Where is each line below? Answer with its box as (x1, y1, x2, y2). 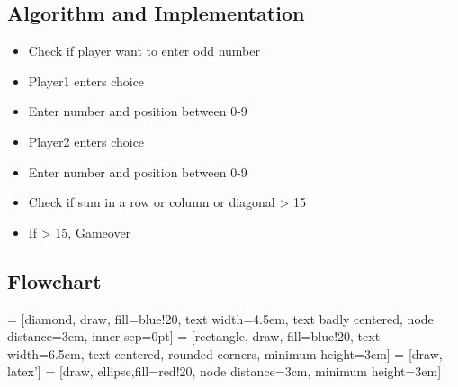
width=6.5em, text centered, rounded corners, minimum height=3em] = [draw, (7, 344, 443, 363)
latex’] (7, 362, 41, 381)
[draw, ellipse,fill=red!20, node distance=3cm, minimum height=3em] (58, 362, 442, 381)
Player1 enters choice (28, 71, 145, 90)
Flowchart (7, 266, 102, 294)
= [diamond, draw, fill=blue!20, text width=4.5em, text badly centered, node (7, 309, 434, 328)
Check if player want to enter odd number (28, 41, 260, 60)
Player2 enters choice (28, 131, 145, 150)
